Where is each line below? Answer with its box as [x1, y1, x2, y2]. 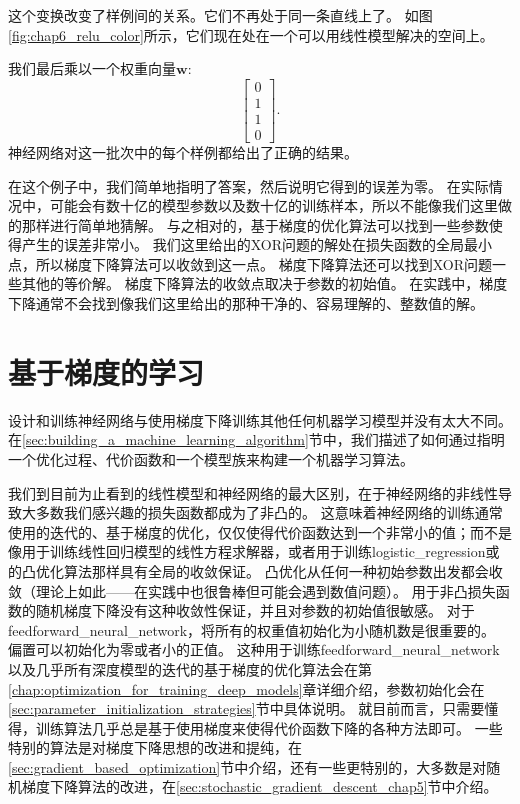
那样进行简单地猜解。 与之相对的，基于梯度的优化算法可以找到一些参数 [21, 214, 489, 235]
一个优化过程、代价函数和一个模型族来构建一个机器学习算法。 [8, 448, 414, 469]
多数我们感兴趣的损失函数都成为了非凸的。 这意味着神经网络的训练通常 [35, 502, 503, 523]
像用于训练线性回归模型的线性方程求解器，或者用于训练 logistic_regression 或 [8, 541, 500, 562]
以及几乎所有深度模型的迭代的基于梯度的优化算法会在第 [8, 658, 372, 679]
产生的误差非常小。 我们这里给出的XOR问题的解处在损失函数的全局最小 [21, 234, 492, 255]
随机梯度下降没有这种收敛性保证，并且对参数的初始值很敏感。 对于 [35, 600, 475, 621]
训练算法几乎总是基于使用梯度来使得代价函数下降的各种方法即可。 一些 [35, 717, 503, 738]
